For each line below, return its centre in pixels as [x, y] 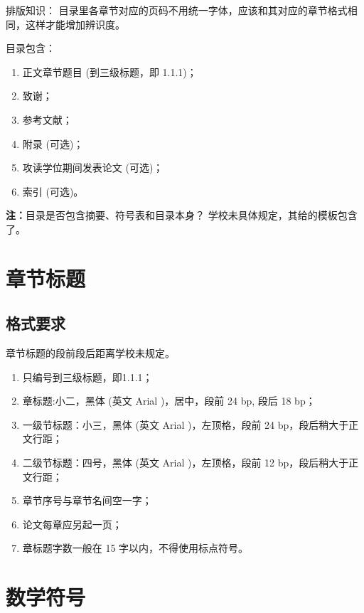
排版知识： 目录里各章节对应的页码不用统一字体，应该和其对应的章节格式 [177, 10]
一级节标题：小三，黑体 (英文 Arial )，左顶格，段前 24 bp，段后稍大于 [186, 424]
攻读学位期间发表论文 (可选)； [93, 167]
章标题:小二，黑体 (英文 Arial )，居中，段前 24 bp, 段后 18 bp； [169, 401]
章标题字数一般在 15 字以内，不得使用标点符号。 [135, 548]
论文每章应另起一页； [72, 524]
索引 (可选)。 [53, 191]
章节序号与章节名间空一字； [87, 500]
